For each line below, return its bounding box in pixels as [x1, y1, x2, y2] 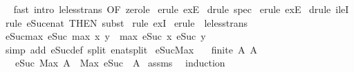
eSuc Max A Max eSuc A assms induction [15, 56, 225, 70]
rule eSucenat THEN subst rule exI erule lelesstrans [5, 15, 248, 29]
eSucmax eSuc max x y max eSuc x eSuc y [5, 29, 206, 43]
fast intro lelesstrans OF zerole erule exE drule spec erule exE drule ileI [13, 2, 349, 16]
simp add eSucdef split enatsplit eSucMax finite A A [5, 42, 257, 56]
